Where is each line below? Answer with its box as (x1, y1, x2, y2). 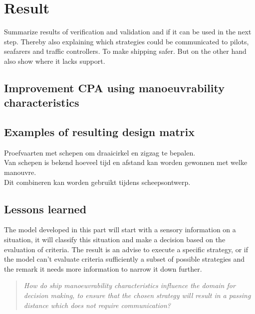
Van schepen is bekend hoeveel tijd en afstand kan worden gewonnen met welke (4, 157, 248, 167)
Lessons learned (4, 201, 87, 216)
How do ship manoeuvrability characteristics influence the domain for (23, 280, 236, 291)
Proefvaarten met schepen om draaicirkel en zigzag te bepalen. (4, 147, 196, 157)
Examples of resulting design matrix (4, 124, 195, 140)
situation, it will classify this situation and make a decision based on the (4, 234, 226, 245)
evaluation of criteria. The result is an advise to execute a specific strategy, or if (4, 244, 248, 254)
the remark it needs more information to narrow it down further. (4, 263, 202, 274)
